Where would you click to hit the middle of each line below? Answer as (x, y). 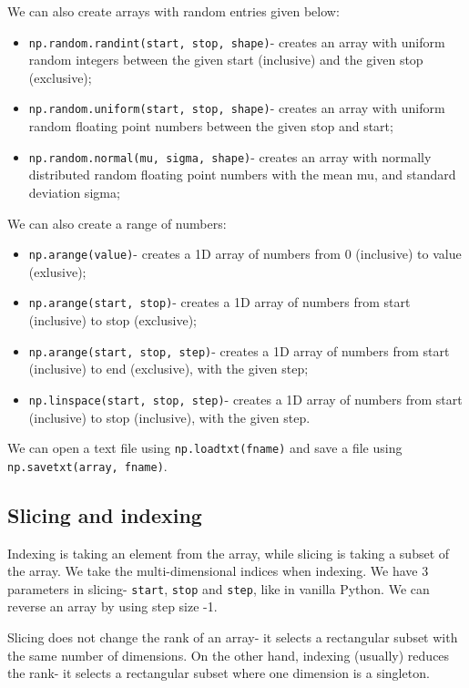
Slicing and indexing (105, 514)
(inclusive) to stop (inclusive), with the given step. (169, 417)
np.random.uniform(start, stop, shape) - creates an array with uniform (237, 108)
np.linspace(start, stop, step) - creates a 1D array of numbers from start (245, 399)
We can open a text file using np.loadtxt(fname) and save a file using (205, 448)
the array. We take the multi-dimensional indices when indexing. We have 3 (218, 571)
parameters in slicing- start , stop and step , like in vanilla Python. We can (219, 588)
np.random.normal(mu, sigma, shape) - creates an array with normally (230, 156)
